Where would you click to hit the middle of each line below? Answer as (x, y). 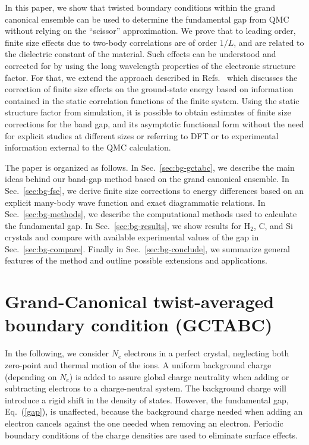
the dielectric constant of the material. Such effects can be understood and (141, 54)
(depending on (31, 376)
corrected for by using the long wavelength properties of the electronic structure (150, 65)
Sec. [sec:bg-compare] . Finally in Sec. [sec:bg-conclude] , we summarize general (148, 248)
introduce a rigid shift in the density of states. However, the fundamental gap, (147, 399)
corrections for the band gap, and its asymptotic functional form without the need (154, 123)
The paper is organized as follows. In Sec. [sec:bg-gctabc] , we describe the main (150, 167)
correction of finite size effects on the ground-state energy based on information (149, 89)
